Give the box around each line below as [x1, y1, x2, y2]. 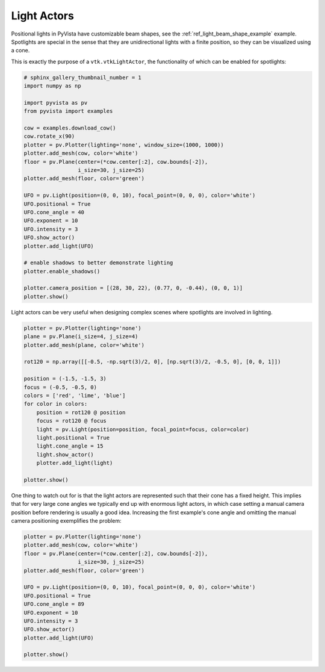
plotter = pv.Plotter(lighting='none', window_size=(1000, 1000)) [23, 142, 224, 148]
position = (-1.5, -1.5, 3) [23, 375, 107, 382]
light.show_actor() [36, 451, 94, 458]
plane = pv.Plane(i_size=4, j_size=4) [23, 333, 138, 340]
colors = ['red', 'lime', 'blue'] [23, 392, 126, 399]
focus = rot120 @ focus [36, 417, 107, 425]
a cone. [11, 47, 30, 54]
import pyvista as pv [23, 99, 88, 106]
